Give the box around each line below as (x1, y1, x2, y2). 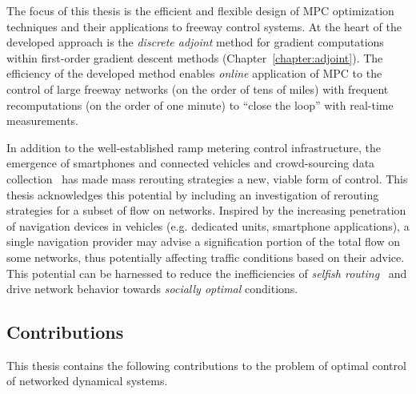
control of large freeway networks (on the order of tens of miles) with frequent (6, 80, 389, 97)
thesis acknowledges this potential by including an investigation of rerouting (6, 186, 379, 203)
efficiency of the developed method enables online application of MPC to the (6, 65, 382, 82)
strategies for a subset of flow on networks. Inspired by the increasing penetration (6, 202, 406, 219)
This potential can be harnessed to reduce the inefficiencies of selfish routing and (6, 264, 407, 281)
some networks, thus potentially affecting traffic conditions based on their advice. (6, 248, 405, 265)
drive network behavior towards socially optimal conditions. (6, 280, 298, 297)
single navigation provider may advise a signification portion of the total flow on (6, 233, 400, 250)
